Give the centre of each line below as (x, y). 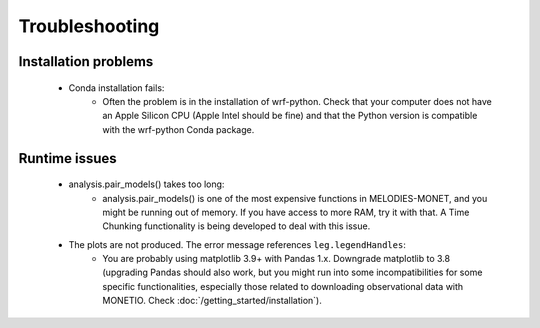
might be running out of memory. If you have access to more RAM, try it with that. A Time (286, 212)
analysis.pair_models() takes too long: (146, 184)
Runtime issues (67, 158)
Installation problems (86, 61)
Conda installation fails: (116, 87)
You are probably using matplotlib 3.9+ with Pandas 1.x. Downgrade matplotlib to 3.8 (276, 259)
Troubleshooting (89, 26)
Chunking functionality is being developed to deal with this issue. (236, 226)
